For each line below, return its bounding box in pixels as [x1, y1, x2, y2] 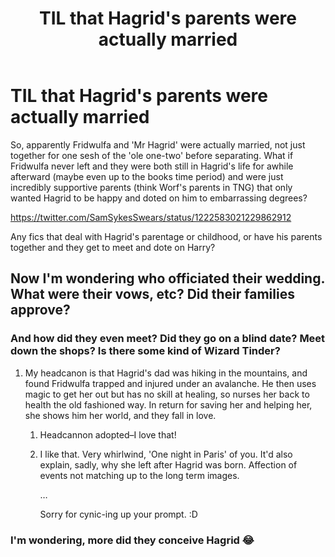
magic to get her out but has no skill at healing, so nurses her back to [24, 388, 310, 400]
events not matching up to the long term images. [39, 469, 240, 481]
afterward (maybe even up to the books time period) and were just [10, 170, 284, 182]
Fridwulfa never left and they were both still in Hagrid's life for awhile [10, 160, 294, 172]
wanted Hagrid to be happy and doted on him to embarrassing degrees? [10, 192, 308, 204]
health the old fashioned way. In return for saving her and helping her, [24, 398, 313, 411]
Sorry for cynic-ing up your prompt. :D [39, 508, 198, 520]
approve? [10, 302, 71, 319]
